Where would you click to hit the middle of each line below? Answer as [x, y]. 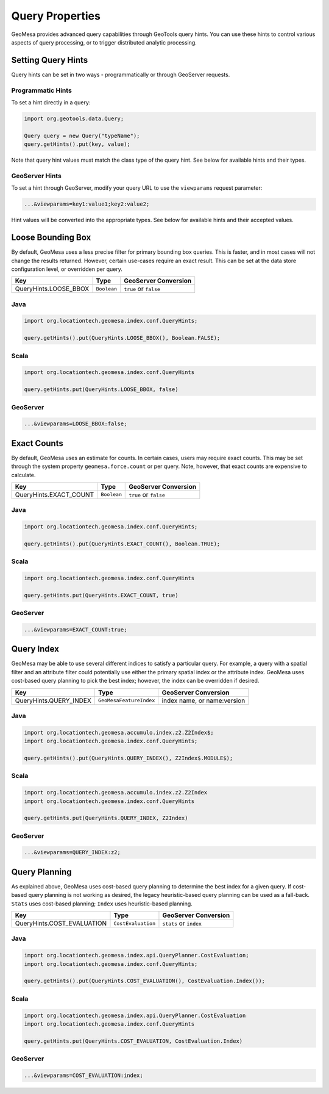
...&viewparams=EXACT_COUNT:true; [76, 629]
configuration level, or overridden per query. [67, 269]
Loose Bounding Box [51, 238]
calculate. [23, 475]
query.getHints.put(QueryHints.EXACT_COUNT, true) [101, 595]
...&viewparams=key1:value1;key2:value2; [87, 204]
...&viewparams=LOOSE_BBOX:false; [76, 424]
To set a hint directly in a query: [51, 102]
